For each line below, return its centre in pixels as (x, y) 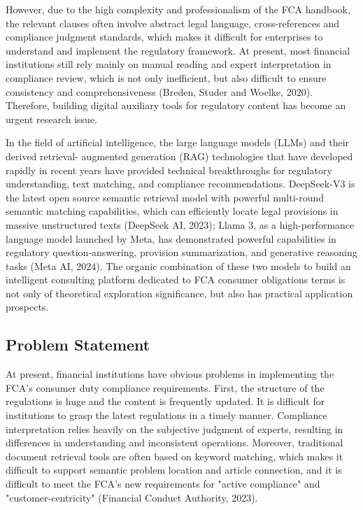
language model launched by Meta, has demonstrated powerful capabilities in (171, 238)
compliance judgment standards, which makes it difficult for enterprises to (164, 37)
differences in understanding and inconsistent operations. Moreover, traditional (175, 442)
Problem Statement (78, 345)
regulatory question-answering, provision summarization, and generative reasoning (181, 252)
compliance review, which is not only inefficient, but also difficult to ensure (166, 77)
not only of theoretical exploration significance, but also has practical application (179, 293)
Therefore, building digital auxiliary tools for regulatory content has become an (176, 105)
